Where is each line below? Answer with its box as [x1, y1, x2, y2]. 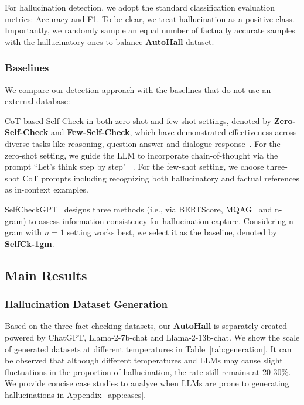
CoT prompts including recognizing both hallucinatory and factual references [22, 171, 299, 184]
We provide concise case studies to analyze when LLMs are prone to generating [5, 377, 289, 389]
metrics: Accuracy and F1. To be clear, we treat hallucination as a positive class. [5, 12, 295, 25]
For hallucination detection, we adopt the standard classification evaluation [5, 1, 275, 13]
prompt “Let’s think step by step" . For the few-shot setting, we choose [5, 160, 264, 173]
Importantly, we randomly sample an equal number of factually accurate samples [5, 24, 295, 36]
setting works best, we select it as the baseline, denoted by [67, 226, 277, 238]
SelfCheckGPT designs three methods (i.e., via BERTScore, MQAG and [5, 203, 272, 215]
